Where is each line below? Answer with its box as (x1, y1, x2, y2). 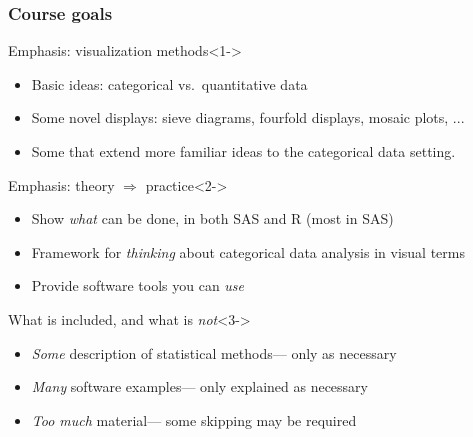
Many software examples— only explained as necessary (31, 376, 368, 397)
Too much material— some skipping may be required (31, 409, 357, 430)
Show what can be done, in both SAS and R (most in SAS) (31, 208, 394, 229)
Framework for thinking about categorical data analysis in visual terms (31, 241, 465, 262)
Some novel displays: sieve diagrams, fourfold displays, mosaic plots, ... (31, 107, 465, 128)
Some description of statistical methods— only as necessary (31, 342, 397, 363)
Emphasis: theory (8, 174, 115, 195)
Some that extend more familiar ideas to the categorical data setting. (31, 141, 456, 161)
